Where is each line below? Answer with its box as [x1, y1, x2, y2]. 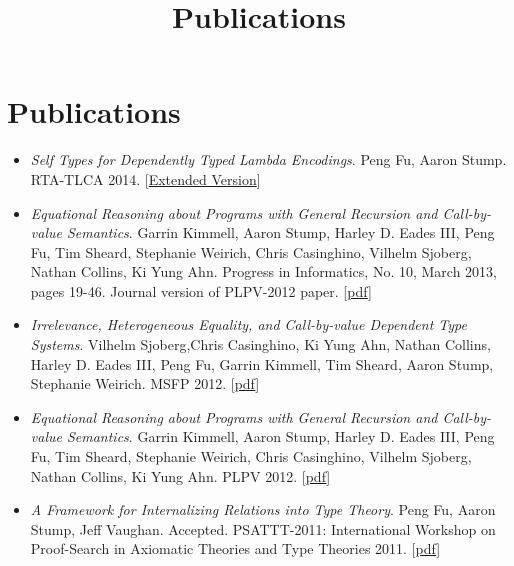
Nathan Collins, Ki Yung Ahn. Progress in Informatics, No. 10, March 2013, [30, 261, 497, 282]
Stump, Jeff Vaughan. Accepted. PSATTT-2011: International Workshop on [30, 518, 496, 539]
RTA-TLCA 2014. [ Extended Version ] [30, 168, 261, 189]
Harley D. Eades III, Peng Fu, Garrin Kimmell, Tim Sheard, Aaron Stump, [30, 353, 494, 374]
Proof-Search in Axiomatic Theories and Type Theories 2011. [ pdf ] [30, 538, 441, 559]
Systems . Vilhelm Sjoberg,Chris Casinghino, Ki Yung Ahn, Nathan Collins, [30, 334, 491, 355]
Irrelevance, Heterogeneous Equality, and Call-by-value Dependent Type [30, 314, 467, 335]
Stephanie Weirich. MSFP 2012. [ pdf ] [30, 373, 260, 394]
